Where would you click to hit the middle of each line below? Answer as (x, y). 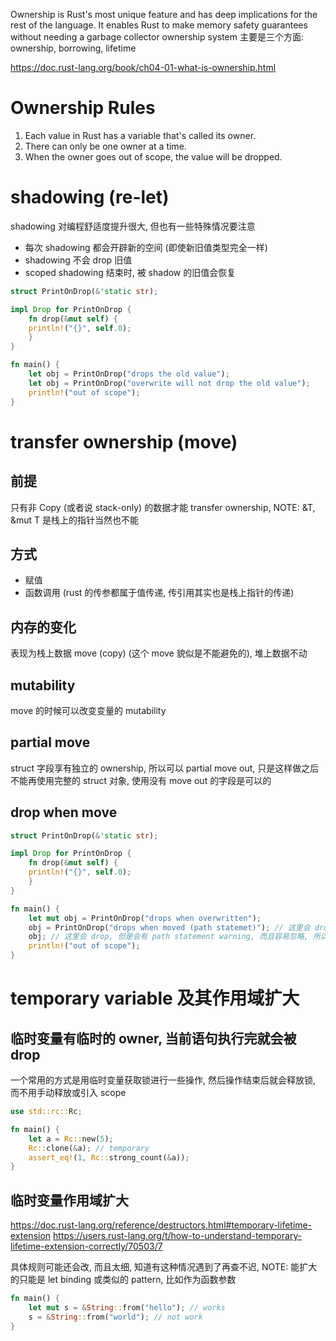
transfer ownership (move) (124, 441)
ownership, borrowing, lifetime (73, 48)
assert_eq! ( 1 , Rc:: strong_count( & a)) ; (109, 1157)
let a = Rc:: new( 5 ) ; (71, 1139)
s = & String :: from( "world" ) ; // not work (115, 1317)
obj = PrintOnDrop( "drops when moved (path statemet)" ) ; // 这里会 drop (180, 927)
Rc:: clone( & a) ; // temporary (89, 1148)
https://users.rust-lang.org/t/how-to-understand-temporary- (178, 1236)
